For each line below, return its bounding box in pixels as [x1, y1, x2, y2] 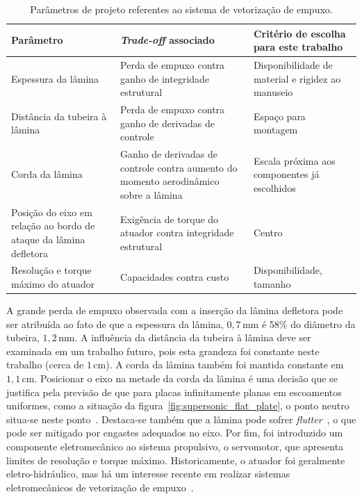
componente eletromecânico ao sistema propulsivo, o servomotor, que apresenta [6, 439, 344, 453]
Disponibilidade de [253, 58, 333, 72]
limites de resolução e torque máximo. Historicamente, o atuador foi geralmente [6, 452, 345, 467]
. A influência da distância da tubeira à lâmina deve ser [74, 330, 311, 345]
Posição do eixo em [11, 204, 92, 219]
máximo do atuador [11, 276, 95, 291]
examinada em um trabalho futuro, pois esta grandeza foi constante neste [6, 343, 320, 358]
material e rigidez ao [253, 71, 341, 85]
